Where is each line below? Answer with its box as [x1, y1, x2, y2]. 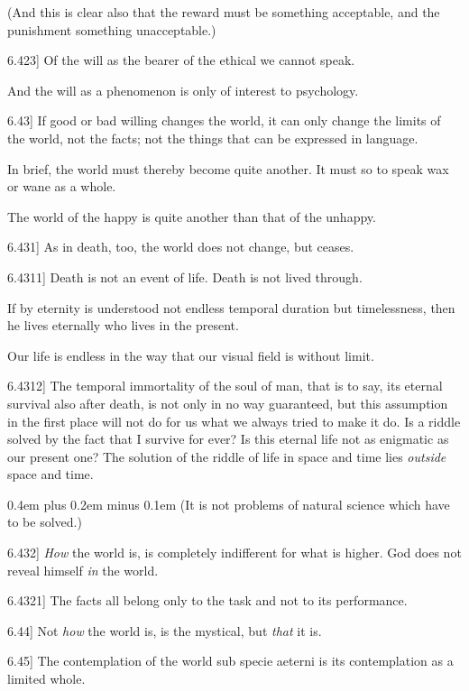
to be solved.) [7, 512, 82, 531]
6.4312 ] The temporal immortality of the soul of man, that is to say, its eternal [7, 376, 443, 395]
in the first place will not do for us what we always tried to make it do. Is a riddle [7, 411, 461, 430]
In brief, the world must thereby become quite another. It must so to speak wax [7, 159, 449, 178]
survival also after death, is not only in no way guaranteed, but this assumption [7, 393, 448, 412]
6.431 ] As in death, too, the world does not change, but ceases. [7, 237, 354, 256]
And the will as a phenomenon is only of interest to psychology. [7, 80, 359, 99]
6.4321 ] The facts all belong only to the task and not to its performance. [7, 591, 408, 610]
